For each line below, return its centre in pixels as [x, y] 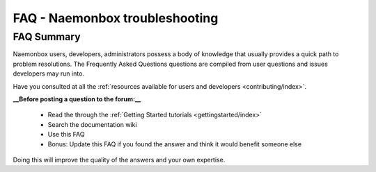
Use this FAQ [66, 135]
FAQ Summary [47, 37]
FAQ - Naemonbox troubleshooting [116, 18]
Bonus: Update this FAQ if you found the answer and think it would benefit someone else [175, 144]
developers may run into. [49, 74]
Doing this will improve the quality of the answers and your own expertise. [119, 160]
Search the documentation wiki [92, 124]
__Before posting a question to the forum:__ [77, 99]
